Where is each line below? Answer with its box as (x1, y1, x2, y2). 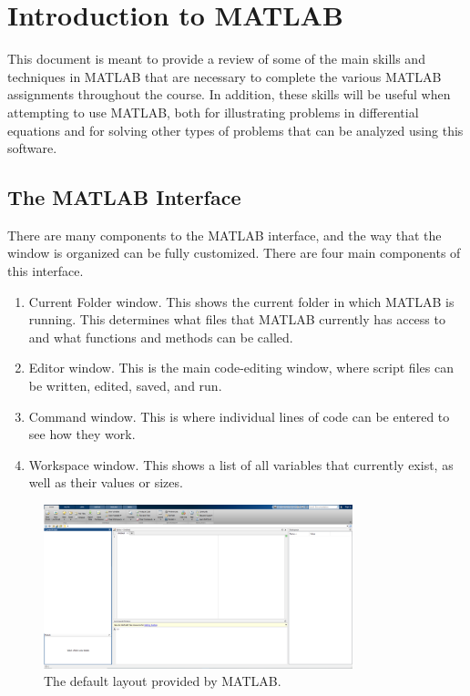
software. (7, 138, 57, 158)
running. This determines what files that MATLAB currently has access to (28, 310, 445, 329)
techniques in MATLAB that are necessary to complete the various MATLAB (7, 67, 442, 86)
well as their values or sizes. (28, 473, 183, 492)
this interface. (7, 261, 84, 281)
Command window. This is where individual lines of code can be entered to (28, 406, 450, 425)
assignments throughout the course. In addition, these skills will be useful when (7, 85, 451, 104)
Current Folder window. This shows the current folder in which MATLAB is (28, 292, 455, 311)
